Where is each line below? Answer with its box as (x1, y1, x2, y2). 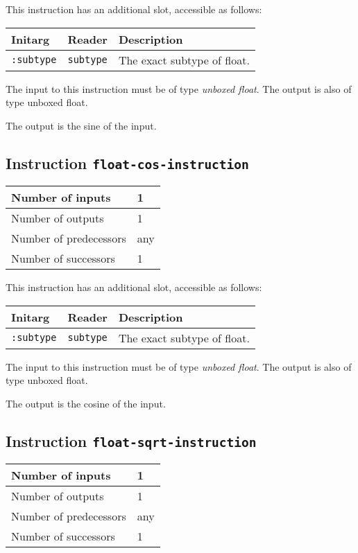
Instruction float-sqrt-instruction (6, 430, 257, 451)
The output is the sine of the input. (6, 118, 157, 132)
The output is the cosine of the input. (6, 396, 166, 410)
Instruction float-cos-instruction (6, 152, 249, 173)
